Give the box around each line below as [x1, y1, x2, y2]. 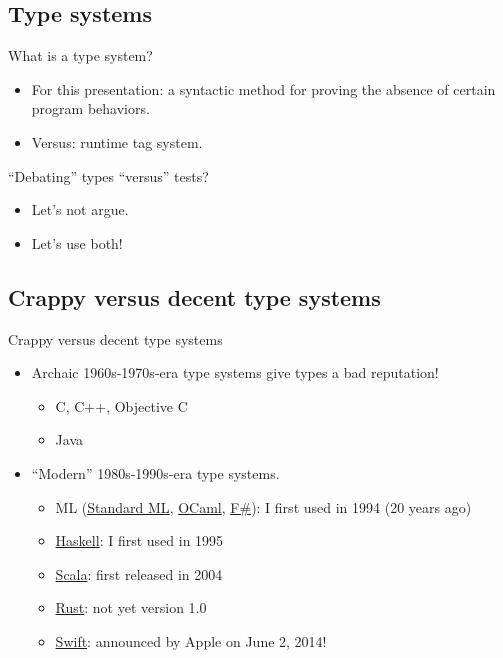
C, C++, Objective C [55, 395, 188, 416]
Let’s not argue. [31, 199, 129, 220]
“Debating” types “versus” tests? [8, 165, 209, 186]
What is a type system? [8, 45, 153, 66]
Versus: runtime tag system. [31, 131, 203, 152]
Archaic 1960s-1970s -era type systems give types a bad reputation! [31, 362, 439, 383]
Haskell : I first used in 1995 [55, 530, 224, 551]
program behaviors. [31, 98, 150, 119]
